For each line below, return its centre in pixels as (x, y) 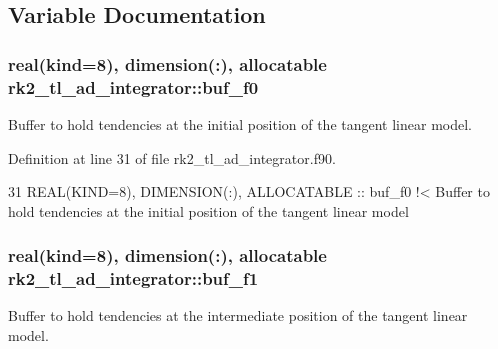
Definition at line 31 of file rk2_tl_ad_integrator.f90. (172, 157)
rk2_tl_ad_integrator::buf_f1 (133, 278)
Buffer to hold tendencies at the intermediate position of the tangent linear (238, 315)
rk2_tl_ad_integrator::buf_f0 (133, 86)
